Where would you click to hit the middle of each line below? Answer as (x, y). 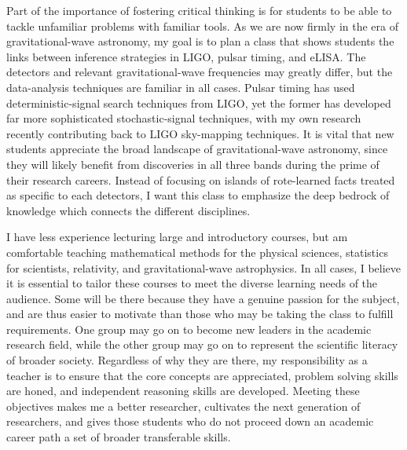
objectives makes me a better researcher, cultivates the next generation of (183, 406)
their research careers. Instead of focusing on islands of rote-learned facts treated (201, 179)
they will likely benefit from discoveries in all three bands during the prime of (193, 164)
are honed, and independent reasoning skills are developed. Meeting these (183, 391)
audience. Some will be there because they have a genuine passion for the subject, (203, 298)
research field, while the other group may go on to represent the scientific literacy (202, 344)
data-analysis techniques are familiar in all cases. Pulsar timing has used (181, 87)
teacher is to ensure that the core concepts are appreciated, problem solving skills (202, 375)
